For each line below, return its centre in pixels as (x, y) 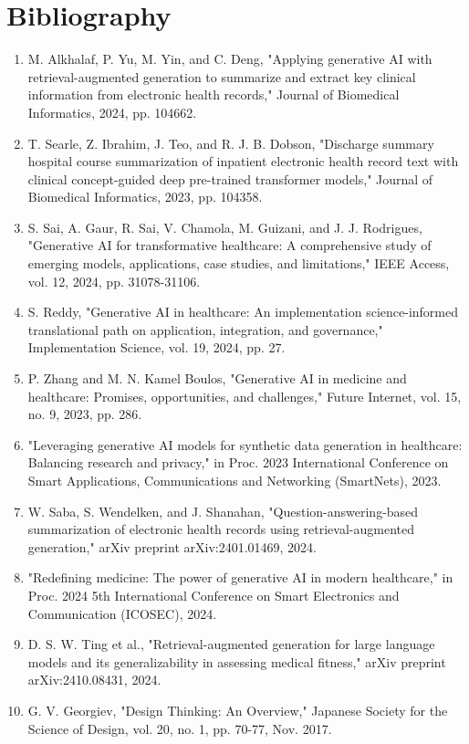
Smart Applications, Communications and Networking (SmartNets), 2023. (234, 480)
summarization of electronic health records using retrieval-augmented (221, 529)
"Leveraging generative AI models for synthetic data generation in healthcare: (245, 444)
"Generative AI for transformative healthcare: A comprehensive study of (229, 245)
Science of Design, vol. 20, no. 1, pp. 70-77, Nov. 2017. (180, 728)
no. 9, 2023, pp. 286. (85, 414)
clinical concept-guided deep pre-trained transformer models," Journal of (230, 178)
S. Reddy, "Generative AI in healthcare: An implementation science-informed (243, 312)
